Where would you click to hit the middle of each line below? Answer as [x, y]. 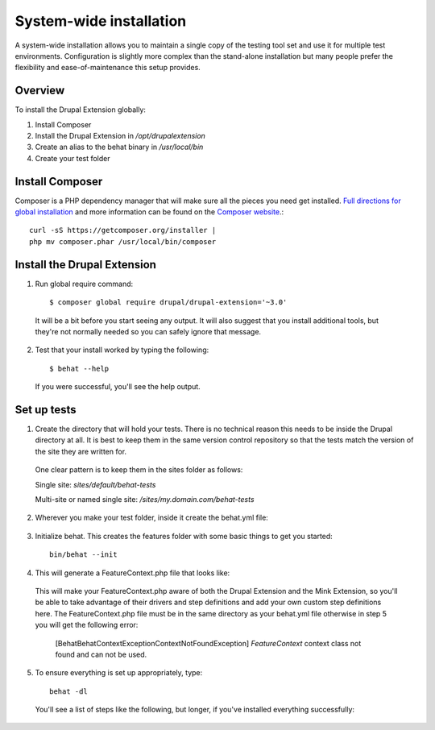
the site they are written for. [81, 451]
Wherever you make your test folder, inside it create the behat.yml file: [152, 518]
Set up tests [46, 410]
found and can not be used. [101, 654]
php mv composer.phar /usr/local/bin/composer [123, 241]
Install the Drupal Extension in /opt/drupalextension [120, 136]
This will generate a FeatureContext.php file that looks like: [133, 573]
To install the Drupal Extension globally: [81, 110]
